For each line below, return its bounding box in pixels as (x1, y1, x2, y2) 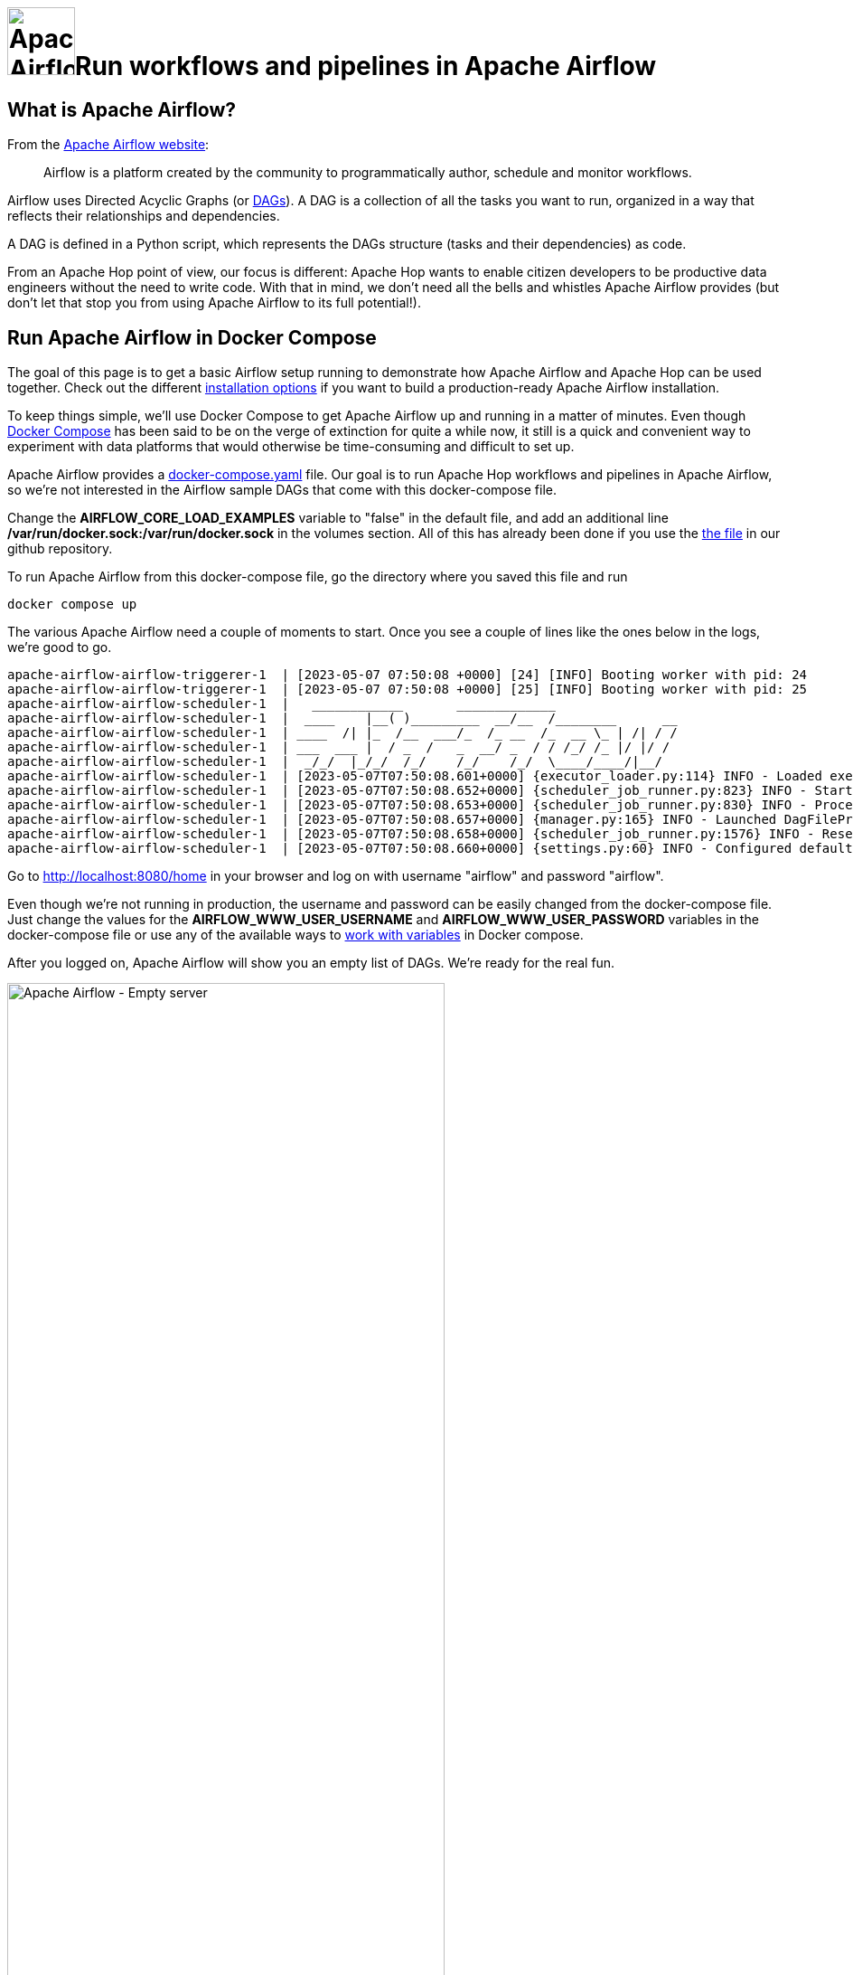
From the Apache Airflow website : (7, 137, 210, 153)
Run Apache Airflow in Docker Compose (7, 326, 377, 349)
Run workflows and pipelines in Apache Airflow (75, 51, 657, 81)
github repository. (7, 541, 113, 557)
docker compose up (7, 597, 137, 612)
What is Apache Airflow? (7, 98, 236, 121)
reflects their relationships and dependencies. (7, 208, 280, 224)
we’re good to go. (7, 639, 112, 656)
